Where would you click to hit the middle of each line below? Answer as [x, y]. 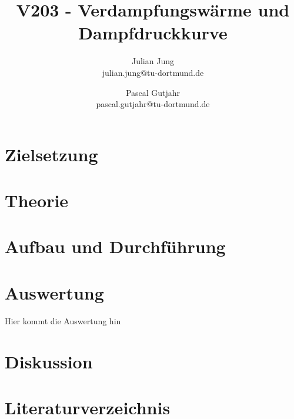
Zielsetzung [51, 154]
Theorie [37, 200]
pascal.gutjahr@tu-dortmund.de [153, 104]
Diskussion [49, 361]
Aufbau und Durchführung [115, 246]
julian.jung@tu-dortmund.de [153, 72]
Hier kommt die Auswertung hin [63, 320]
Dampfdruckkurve [153, 33]
